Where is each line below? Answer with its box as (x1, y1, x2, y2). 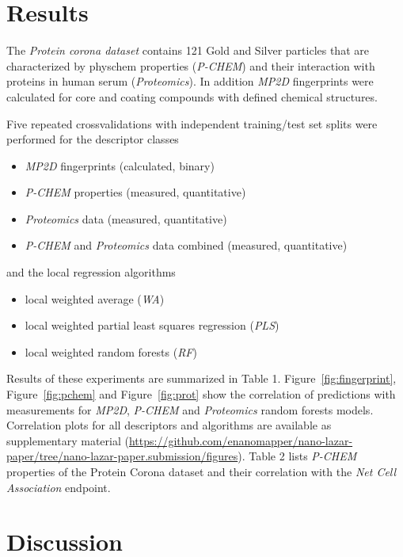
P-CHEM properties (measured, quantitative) (25, 184, 246, 200)
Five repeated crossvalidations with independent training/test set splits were (6, 115, 378, 132)
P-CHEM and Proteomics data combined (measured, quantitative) (25, 237, 348, 254)
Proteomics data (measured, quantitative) (25, 210, 227, 227)
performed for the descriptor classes (6, 131, 179, 147)
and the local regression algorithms (6, 264, 176, 280)
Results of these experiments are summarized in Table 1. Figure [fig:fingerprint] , (6, 370, 397, 387)
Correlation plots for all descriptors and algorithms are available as (6, 417, 332, 433)
